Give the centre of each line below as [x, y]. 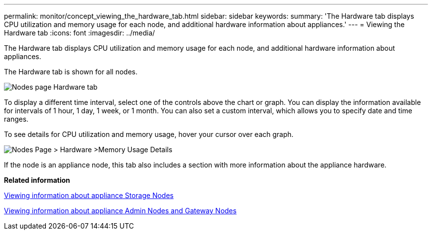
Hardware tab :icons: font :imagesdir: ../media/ [80, 33]
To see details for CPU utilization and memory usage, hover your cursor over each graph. [149, 134]
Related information [37, 180]
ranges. [16, 119]
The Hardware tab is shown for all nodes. [71, 72]
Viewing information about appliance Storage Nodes [89, 195]
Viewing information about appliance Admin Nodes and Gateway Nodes [120, 211]
